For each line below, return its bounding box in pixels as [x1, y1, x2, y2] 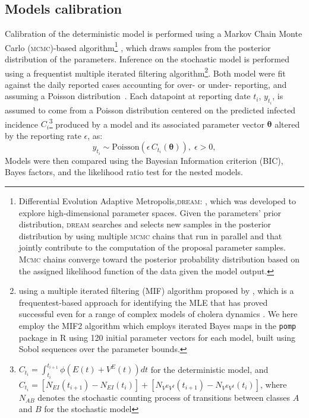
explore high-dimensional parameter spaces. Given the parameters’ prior [18, 206, 282, 218]
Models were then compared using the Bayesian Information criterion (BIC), [5, 154, 283, 166]
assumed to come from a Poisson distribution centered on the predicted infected [5, 103, 296, 116]
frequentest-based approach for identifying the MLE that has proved [18, 296, 268, 308]
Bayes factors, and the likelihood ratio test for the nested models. [5, 166, 243, 178]
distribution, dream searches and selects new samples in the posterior [18, 218, 272, 230]
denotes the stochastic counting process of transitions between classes [37, 391, 290, 403]
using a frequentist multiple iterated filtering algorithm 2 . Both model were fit [5, 65, 286, 79]
